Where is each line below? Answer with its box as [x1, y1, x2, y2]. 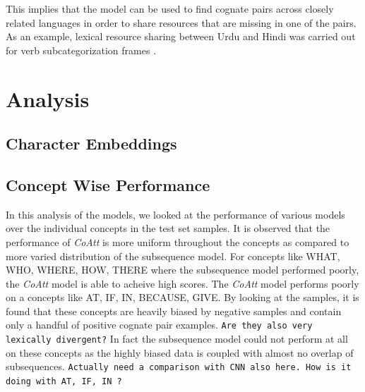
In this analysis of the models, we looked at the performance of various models [6, 207, 345, 221]
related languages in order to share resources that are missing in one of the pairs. [6, 15, 357, 30]
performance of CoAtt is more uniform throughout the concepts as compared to [6, 234, 349, 249]
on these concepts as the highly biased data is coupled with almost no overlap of [6, 345, 354, 360]
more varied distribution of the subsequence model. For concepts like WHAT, [6, 248, 340, 263]
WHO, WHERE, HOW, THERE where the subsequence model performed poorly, [6, 262, 359, 277]
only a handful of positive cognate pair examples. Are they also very [6, 317, 313, 332]
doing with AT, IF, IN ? [6, 376, 122, 387]
